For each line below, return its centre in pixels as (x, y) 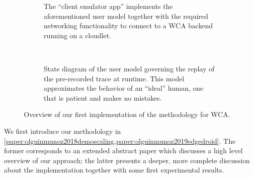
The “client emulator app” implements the (108, 6)
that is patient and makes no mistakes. (103, 97)
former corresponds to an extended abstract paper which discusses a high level (124, 150)
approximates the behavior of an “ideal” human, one (124, 88)
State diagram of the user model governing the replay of (129, 68)
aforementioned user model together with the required (126, 16)
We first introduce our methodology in (63, 131)
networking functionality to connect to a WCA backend (128, 26)
